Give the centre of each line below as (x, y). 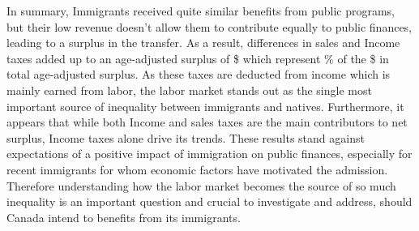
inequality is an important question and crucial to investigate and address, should (209, 201)
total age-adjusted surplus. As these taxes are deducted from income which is (199, 74)
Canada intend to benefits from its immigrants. (124, 217)
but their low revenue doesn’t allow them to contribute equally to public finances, (209, 26)
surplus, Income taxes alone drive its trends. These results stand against (186, 137)
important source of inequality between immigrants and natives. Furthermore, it (205, 106)
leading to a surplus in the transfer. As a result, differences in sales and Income (203, 43)
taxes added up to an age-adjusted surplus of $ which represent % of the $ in (198, 58)
